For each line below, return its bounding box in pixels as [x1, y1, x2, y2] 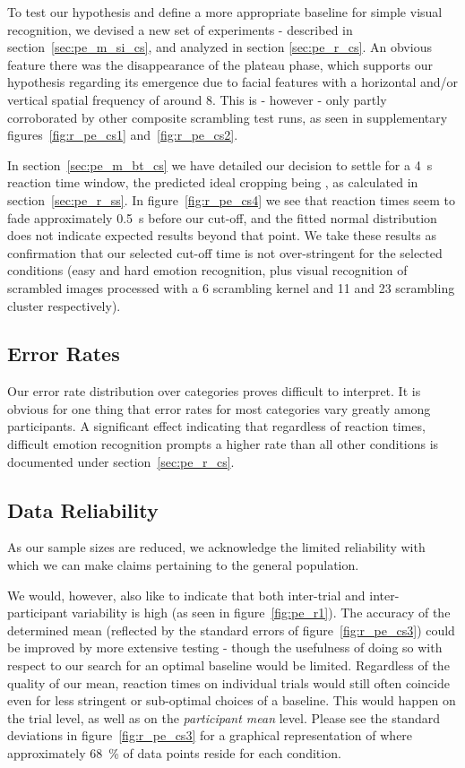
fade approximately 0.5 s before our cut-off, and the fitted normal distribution [7, 208, 437, 227]
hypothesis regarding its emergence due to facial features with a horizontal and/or [7, 73, 458, 91]
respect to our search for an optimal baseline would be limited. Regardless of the [7, 656, 450, 675]
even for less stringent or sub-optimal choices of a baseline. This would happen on [7, 691, 456, 710]
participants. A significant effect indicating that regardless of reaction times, [7, 417, 426, 436]
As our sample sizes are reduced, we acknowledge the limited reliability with [7, 538, 426, 557]
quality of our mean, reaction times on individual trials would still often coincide [7, 673, 450, 692]
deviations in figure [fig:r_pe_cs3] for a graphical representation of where [7, 726, 413, 745]
